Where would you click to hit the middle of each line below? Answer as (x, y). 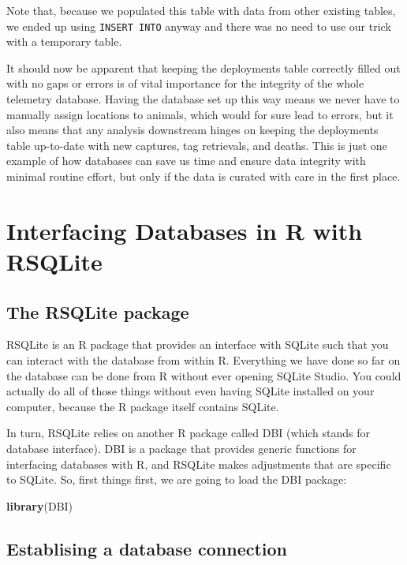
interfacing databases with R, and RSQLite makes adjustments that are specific (199, 464)
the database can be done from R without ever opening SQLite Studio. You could (204, 375)
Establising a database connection (147, 548)
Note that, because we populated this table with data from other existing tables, (201, 10)
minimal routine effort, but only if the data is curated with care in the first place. (203, 176)
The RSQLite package (98, 311)
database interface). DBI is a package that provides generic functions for (181, 448)
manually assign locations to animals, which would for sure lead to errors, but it (200, 114)
